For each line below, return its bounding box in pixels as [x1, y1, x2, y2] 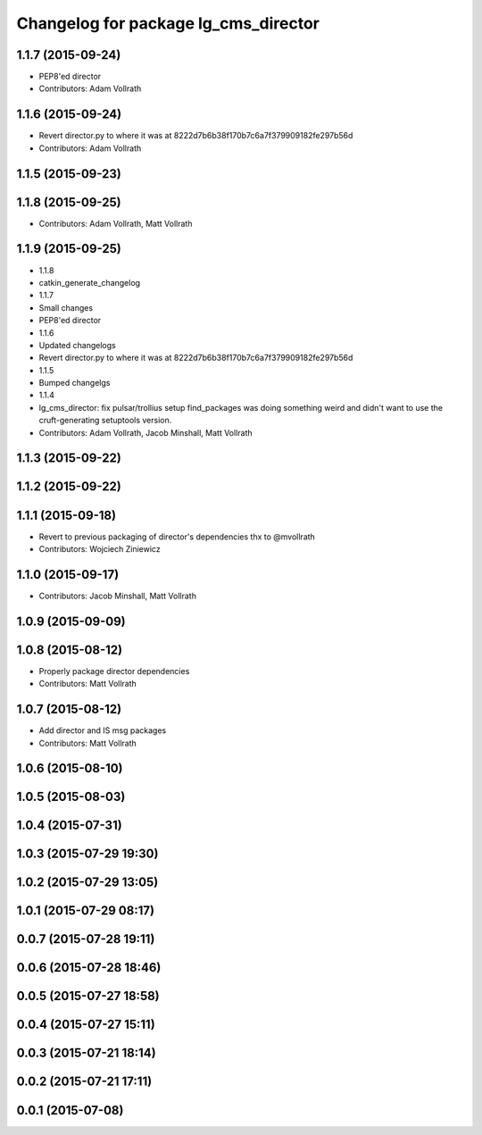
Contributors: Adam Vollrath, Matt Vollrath [38, 218, 193, 229]
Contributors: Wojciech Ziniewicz [38, 543, 161, 554]
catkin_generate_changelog [38, 277, 141, 288]
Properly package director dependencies [38, 665, 190, 676]
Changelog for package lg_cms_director [16, 13, 320, 33]
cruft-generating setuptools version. [38, 415, 172, 426]
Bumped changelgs [38, 378, 111, 388]
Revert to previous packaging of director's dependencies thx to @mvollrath [38, 531, 316, 542]
